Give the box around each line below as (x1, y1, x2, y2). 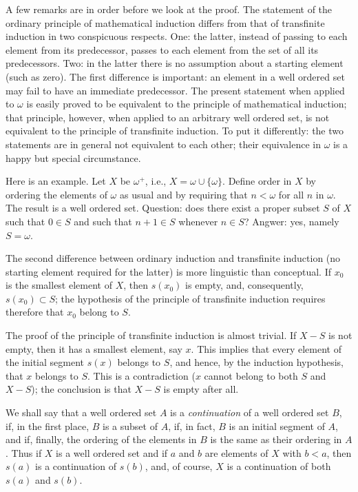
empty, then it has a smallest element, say (6, 341, 182, 356)
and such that (74, 214, 132, 228)
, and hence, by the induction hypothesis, (169, 355, 344, 369)
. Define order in (222, 174, 292, 188)
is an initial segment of (229, 418, 325, 433)
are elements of (204, 445, 268, 460)
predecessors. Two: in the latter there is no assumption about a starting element (6, 56, 344, 70)
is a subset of (103, 418, 158, 433)
